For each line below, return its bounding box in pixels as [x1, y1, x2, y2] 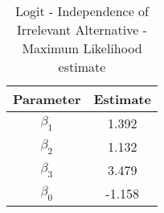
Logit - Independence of [14, 2, 149, 20]
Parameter [13, 90, 81, 108]
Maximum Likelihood [22, 39, 142, 57]
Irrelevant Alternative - [17, 20, 147, 39]
